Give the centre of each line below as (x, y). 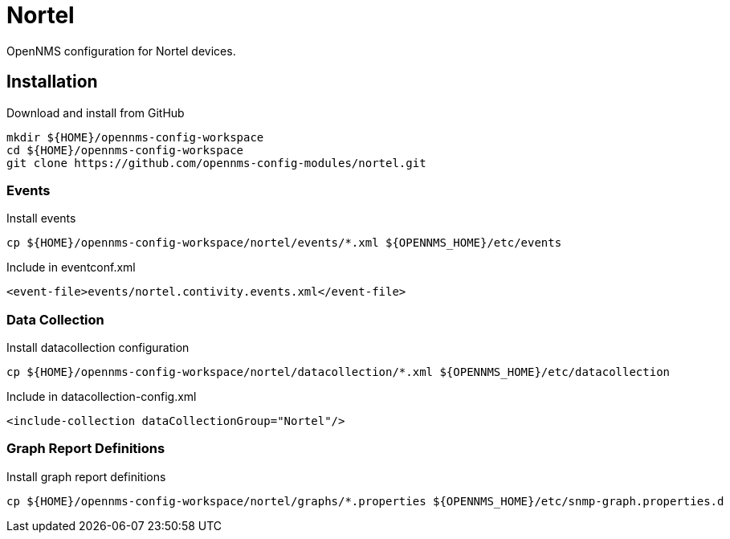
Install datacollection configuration (98, 348)
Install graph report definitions (86, 476)
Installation (52, 82)
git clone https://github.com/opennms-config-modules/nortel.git (216, 163)
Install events (41, 218)
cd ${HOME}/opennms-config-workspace (125, 150)
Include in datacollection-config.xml (102, 397)
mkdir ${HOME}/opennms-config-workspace (135, 137)
